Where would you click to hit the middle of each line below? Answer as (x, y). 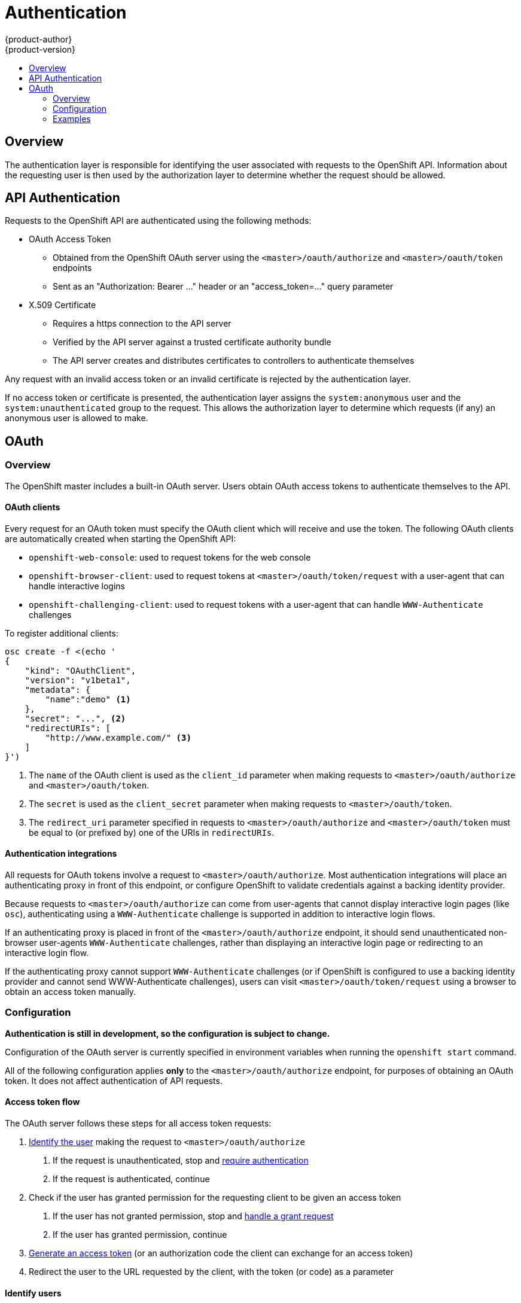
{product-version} (40, 49)
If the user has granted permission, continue (140, 1235)
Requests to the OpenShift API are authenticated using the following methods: (158, 221)
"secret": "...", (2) (75, 718)
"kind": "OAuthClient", (80, 670)
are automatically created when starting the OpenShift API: (121, 538)
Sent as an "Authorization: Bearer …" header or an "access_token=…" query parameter (223, 287)
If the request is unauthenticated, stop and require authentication (181, 1161)
